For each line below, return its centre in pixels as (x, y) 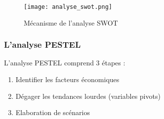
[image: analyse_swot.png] (68, 7)
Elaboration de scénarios (53, 112)
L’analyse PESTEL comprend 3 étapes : (65, 63)
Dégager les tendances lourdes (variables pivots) (88, 96)
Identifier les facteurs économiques (67, 79)
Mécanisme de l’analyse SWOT (71, 22)
